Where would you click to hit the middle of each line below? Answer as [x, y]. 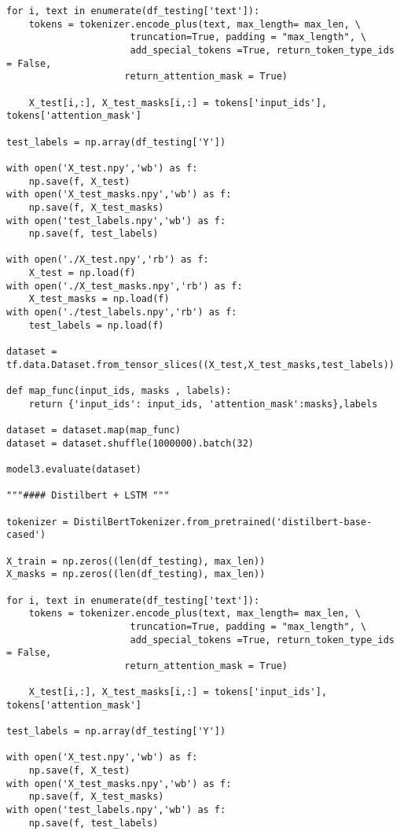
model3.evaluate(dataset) [74, 469]
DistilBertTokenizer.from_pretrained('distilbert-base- [223, 522]
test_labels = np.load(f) [96, 325]
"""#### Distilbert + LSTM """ [88, 496]
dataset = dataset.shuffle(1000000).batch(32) [130, 443]
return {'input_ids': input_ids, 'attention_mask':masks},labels [203, 404]
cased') [26, 535]
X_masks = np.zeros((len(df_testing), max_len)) [136, 574]
